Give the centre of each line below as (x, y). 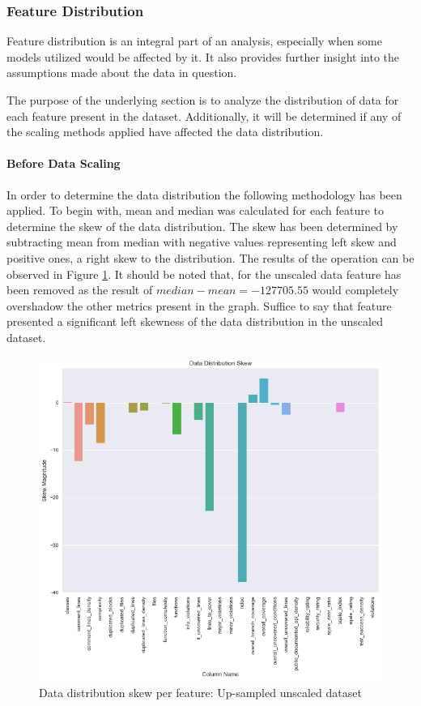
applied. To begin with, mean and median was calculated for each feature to (196, 210)
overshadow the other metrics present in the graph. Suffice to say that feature (199, 305)
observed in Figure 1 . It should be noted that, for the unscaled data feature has (204, 274)
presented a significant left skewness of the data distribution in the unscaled (195, 321)
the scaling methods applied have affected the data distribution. (165, 132)
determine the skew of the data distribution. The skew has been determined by (202, 226)
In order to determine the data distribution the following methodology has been (204, 194)
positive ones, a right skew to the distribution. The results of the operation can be (210, 257)
